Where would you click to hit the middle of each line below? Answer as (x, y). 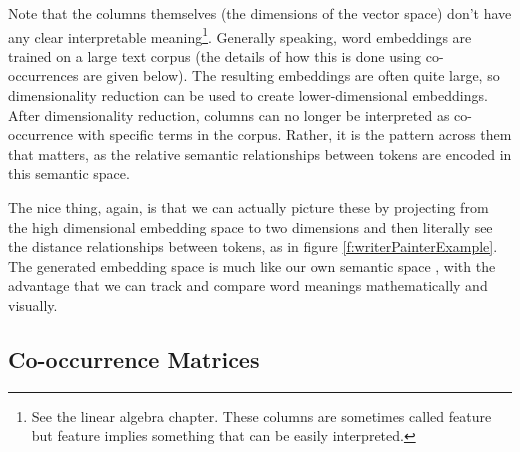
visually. (33, 304)
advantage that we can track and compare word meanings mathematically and (248, 285)
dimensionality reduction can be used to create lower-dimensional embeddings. (248, 95)
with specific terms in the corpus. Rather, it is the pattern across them (294, 134)
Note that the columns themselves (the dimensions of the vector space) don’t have (260, 13)
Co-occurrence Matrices (134, 358)
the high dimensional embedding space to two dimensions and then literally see (250, 226)
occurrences (43, 75)
